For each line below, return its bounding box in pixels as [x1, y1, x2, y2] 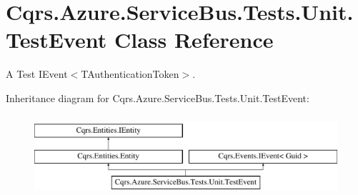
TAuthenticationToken [81, 66, 179, 81]
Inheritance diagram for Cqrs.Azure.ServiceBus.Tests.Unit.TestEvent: [6, 90, 309, 105]
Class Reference [114, 25, 274, 54]
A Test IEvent [6, 66, 68, 81]
